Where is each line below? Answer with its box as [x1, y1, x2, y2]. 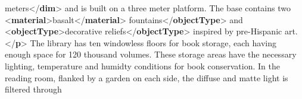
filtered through [5, 83, 62, 95]
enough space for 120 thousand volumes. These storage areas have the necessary [5, 48, 297, 60]
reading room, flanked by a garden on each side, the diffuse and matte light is [5, 71, 288, 84]
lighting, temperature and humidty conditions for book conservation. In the [5, 59, 280, 72]
